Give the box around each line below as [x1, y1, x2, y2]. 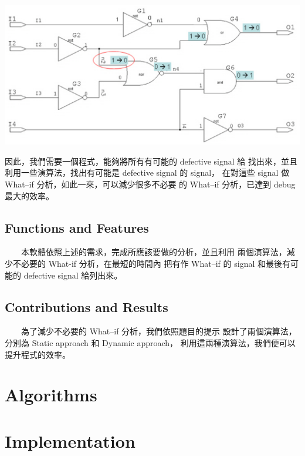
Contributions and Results [5, 297, 168, 316]
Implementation [5, 428, 135, 452]
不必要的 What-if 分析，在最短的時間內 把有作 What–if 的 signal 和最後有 [12, 257, 290, 269]
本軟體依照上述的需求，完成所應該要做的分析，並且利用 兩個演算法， [21, 246, 287, 258]
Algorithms [5, 383, 97, 407]
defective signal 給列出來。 [23, 269, 123, 281]
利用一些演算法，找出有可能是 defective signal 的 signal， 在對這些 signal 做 [5, 166, 290, 179]
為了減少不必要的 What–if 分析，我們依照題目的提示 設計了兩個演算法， [21, 325, 297, 337]
